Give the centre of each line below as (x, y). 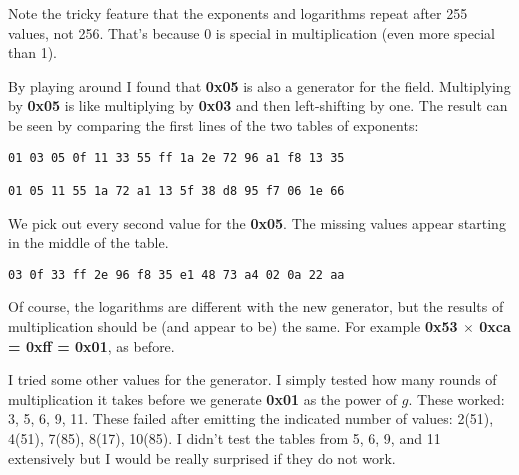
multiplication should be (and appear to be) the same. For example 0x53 (233, 325)
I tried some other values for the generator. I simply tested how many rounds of (252, 379)
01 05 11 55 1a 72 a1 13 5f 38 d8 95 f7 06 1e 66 (176, 190)
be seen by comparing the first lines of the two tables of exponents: (213, 124)
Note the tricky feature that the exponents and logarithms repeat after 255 (238, 13)
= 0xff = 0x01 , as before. (91, 345)
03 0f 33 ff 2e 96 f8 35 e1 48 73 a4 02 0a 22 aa (176, 274)
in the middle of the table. (88, 242)
